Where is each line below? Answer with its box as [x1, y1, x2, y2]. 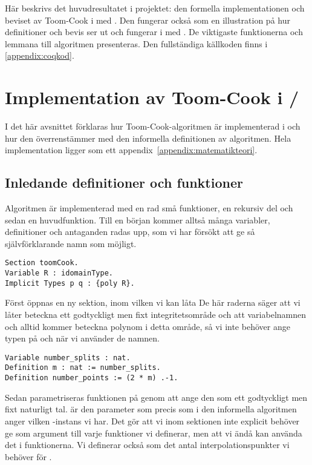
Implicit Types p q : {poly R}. [5, 279, 135, 288]
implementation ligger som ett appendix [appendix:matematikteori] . [5, 143, 258, 156]
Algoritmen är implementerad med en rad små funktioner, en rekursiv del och [5, 202, 293, 214]
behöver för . [5, 450, 52, 463]
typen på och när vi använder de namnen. [5, 332, 160, 345]
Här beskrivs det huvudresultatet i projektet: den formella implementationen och [5, 2, 305, 14]
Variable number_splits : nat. [5, 353, 131, 362]
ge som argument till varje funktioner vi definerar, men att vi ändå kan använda [5, 426, 302, 439]
